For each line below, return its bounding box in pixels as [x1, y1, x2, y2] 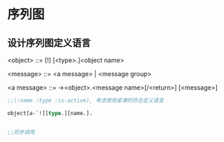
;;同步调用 [7, 129, 35, 136]
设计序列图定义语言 [7, 37, 91, 49]
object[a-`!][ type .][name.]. [7, 110, 93, 117]
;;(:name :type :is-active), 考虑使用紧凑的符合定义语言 [7, 97, 164, 104]
